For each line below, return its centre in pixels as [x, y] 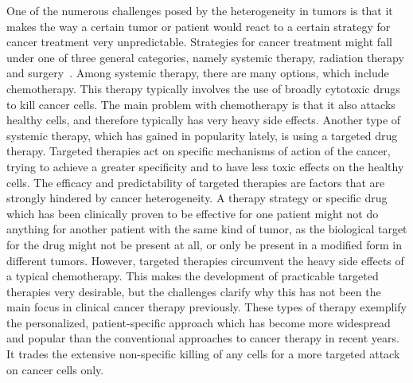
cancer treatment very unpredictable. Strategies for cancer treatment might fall [199, 42]
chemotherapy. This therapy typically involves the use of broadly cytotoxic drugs [203, 88]
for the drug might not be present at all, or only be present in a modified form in [205, 244]
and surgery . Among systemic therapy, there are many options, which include [198, 73]
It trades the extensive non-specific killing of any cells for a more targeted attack [203, 354]
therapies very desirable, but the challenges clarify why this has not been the [194, 291]
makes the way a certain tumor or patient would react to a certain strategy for [199, 26]
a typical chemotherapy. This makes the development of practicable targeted [193, 276]
